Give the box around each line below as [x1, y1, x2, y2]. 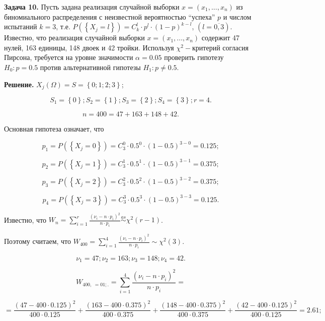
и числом [223, 11, 252, 22]
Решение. [4, 79, 34, 89]
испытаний [4, 21, 37, 32]
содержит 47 [201, 32, 239, 43]
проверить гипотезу [164, 52, 224, 62]
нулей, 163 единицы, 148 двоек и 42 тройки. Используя [4, 42, 174, 52]
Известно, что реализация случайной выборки [4, 32, 145, 43]
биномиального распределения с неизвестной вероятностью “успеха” [4, 11, 215, 22]
